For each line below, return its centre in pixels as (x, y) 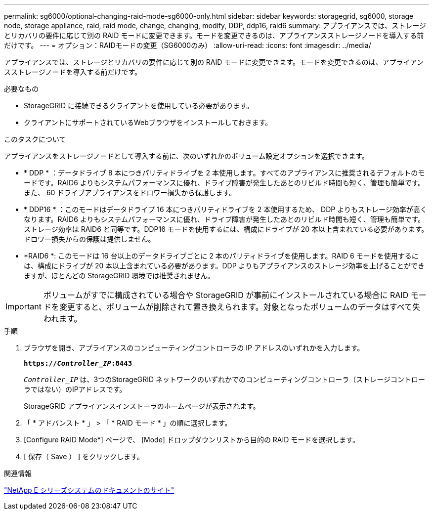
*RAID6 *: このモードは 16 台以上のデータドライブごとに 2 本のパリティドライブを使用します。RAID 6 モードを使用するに (221, 256)
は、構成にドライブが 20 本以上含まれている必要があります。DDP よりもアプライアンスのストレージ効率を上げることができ (224, 266)
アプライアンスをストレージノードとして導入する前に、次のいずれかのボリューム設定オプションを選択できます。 (186, 156)
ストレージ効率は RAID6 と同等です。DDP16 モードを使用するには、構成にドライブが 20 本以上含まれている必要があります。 (226, 229)
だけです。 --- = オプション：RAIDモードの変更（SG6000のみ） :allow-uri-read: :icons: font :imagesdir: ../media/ (188, 45)
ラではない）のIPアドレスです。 (75, 389)
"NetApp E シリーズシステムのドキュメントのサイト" (89, 490)
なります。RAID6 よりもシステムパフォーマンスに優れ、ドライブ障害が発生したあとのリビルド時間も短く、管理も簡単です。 (224, 219)
